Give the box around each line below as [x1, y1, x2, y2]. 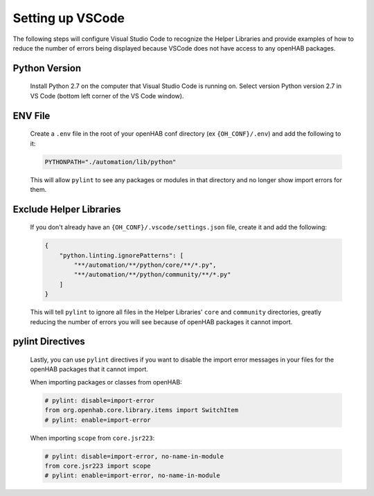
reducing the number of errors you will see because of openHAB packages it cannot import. [30, 317, 293, 326]
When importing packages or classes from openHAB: [30, 378, 183, 386]
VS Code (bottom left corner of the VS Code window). [30, 91, 184, 100]
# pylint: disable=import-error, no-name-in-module [44, 452, 224, 460]
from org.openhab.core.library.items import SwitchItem [44, 406, 239, 414]
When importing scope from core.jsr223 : [30, 434, 155, 442]
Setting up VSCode [12, 10, 125, 26]
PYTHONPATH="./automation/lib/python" [44, 158, 177, 166]
